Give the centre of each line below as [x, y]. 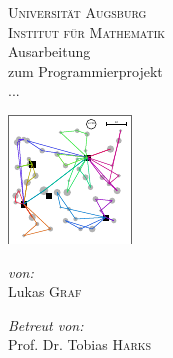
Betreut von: [46, 324]
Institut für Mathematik [87, 31]
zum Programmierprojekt [85, 70]
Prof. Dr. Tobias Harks [80, 344]
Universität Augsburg [77, 12]
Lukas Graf [45, 291]
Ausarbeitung [49, 51]
